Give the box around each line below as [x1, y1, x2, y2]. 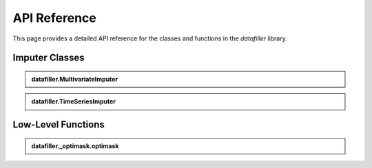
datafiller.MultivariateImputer [31, 75, 118, 83]
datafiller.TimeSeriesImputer [31, 97, 116, 106]
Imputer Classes [12, 52, 85, 64]
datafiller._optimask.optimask [31, 141, 119, 150]
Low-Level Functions [12, 119, 105, 130]
